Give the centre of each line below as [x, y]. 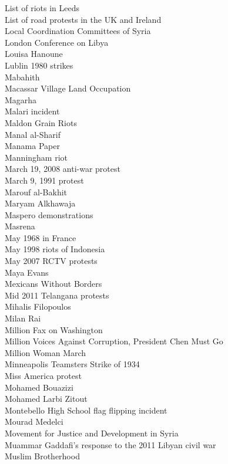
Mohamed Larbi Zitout [46, 399]
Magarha [21, 99]
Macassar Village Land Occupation [68, 88]
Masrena [20, 226]
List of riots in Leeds [42, 8]
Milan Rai [23, 318]
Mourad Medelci [34, 421]
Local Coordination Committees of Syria [78, 31]
